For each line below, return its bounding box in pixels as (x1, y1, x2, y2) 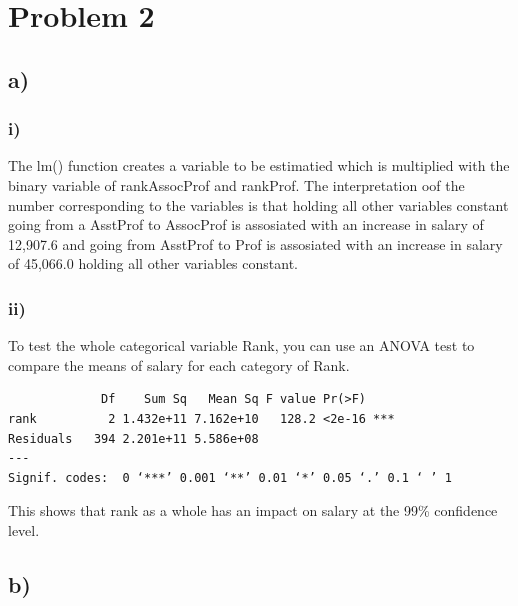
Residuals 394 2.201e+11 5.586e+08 (8, 431, 259, 446)
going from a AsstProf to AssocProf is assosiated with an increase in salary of (8, 214, 484, 235)
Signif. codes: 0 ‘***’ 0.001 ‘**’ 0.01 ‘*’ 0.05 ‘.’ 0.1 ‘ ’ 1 (8, 470, 452, 485)
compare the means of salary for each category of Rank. (8, 354, 350, 375)
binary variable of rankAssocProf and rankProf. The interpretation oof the (8, 174, 465, 195)
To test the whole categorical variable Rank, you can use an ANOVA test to (8, 335, 475, 356)
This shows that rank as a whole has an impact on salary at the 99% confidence (8, 500, 498, 521)
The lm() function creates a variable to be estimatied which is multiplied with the (8, 155, 510, 176)
